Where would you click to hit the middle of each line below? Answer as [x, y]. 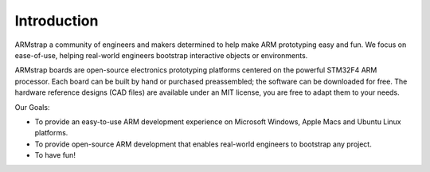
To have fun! [55, 155]
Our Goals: [32, 107]
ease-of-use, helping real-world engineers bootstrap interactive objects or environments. [161, 55]
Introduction [57, 21]
